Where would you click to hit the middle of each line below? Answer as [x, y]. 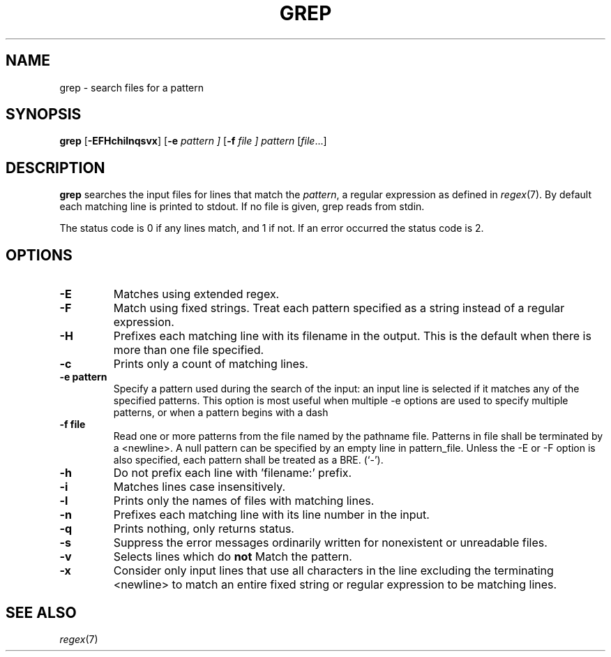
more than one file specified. [189, 350]
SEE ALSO [41, 612]
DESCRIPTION [55, 168]
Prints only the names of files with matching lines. [244, 501]
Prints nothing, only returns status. [204, 529]
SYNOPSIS [44, 115]
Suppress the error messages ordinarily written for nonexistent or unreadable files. [330, 543]
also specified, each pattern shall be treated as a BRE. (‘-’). [248, 460]
